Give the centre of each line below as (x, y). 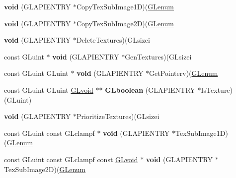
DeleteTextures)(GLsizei (113, 40)
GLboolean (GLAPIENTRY (150, 89)
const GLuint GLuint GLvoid (49, 89)
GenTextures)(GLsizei (158, 56)
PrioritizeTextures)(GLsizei (118, 116)
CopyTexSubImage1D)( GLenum (125, 6)
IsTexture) (217, 89)
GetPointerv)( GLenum (184, 73)
